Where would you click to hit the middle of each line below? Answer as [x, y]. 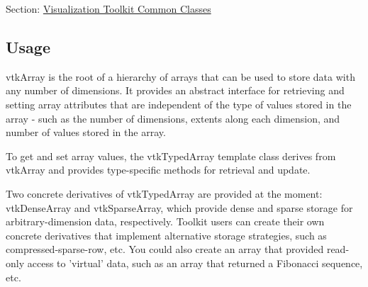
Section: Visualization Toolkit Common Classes [108, 9]
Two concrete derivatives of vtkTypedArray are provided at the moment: [164, 193]
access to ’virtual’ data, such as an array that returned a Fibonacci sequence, [195, 263]
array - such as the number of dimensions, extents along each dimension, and [173, 118]
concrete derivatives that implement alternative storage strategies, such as [166, 235]
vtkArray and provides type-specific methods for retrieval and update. [158, 170]
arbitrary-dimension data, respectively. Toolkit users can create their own [165, 221]
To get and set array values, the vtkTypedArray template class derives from [171, 156]
